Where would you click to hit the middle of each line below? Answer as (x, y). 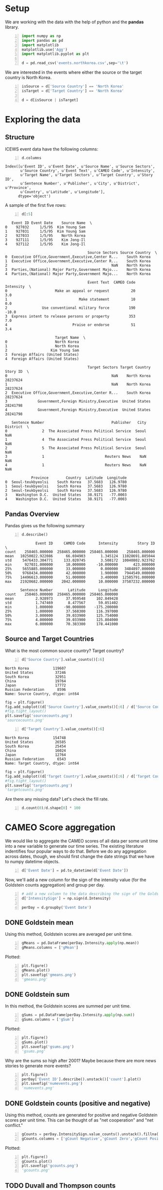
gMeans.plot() (36, 970)
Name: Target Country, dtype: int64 (42, 763)
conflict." (14, 1125)
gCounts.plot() (37, 1161)
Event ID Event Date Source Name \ (52, 223)
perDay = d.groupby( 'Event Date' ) (57, 907)
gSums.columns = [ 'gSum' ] (48, 1020)
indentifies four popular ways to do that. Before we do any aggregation (76, 851)
